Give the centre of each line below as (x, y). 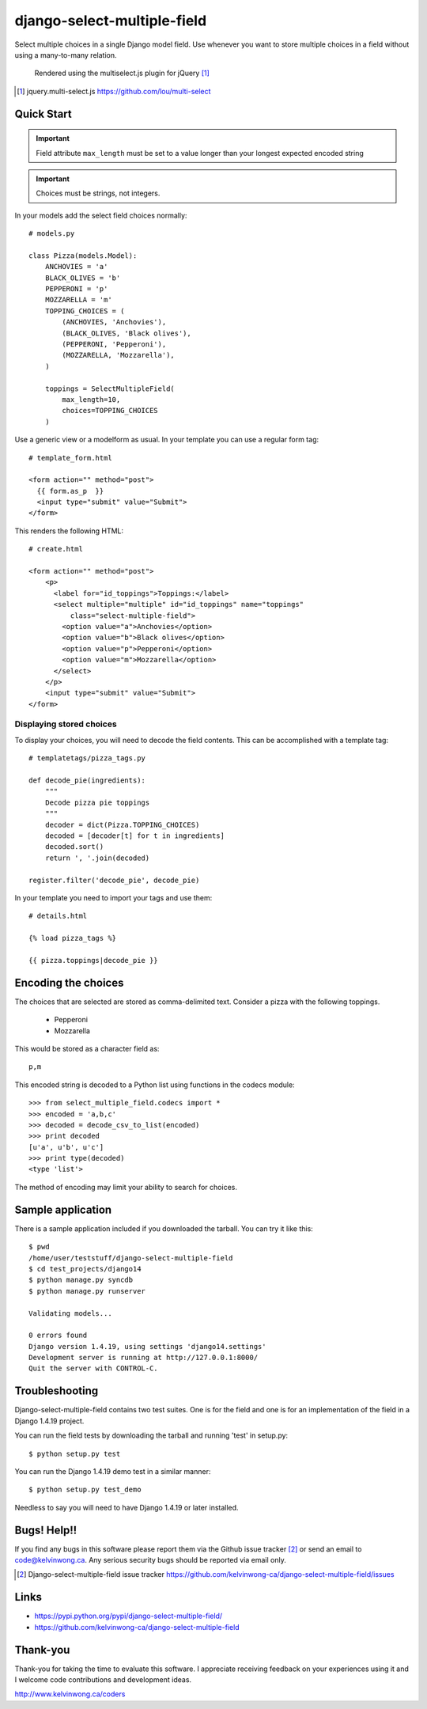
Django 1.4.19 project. (49, 1421)
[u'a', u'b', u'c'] (66, 1147)
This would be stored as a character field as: (87, 1048)
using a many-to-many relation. (66, 55)
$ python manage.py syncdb (81, 1280)
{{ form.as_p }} (70, 491)
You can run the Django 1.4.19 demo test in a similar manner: (113, 1471)
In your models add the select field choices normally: (101, 215)
